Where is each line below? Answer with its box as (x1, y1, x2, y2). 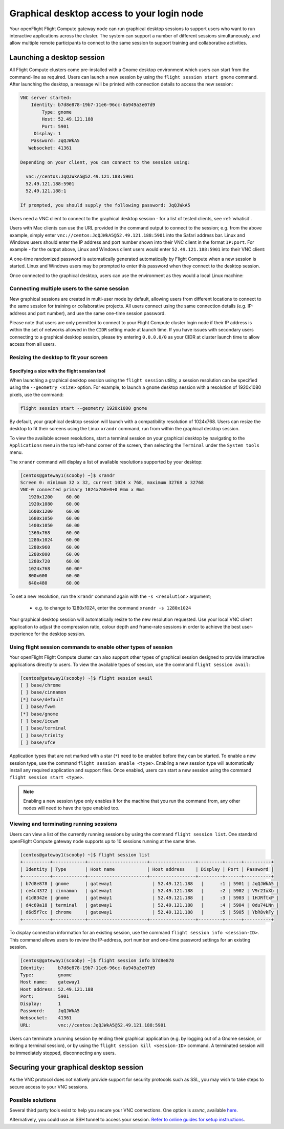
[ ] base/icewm (20, 718, 58, 724)
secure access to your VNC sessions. (9, 1083, 89, 1090)
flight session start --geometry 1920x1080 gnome (20, 405, 147, 411)
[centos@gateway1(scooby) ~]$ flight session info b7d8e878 (20, 958, 174, 964)
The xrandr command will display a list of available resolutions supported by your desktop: (9, 458, 203, 465)
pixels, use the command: (9, 391, 64, 398)
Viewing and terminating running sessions (9, 820, 118, 827)
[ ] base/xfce (20, 740, 56, 745)
